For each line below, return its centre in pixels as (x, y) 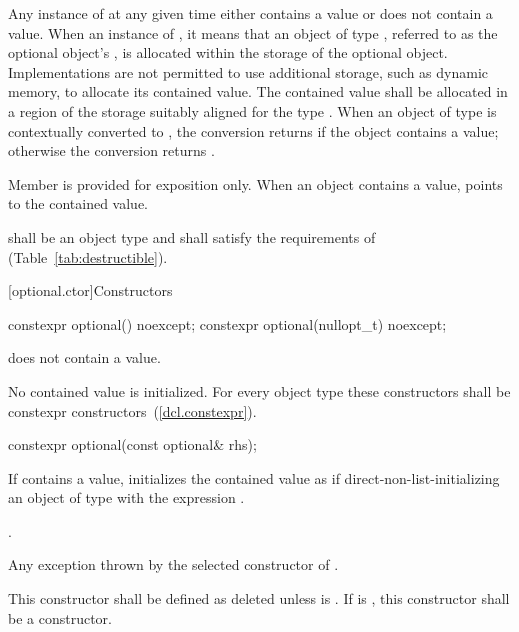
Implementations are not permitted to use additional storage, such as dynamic (248, 71)
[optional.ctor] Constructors (90, 290)
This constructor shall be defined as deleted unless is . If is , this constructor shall (259, 598)
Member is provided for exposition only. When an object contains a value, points (255, 183)
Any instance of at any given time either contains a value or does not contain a (250, 13)
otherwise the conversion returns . (111, 150)
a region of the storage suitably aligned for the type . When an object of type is (252, 110)
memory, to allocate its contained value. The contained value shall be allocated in (258, 91)
